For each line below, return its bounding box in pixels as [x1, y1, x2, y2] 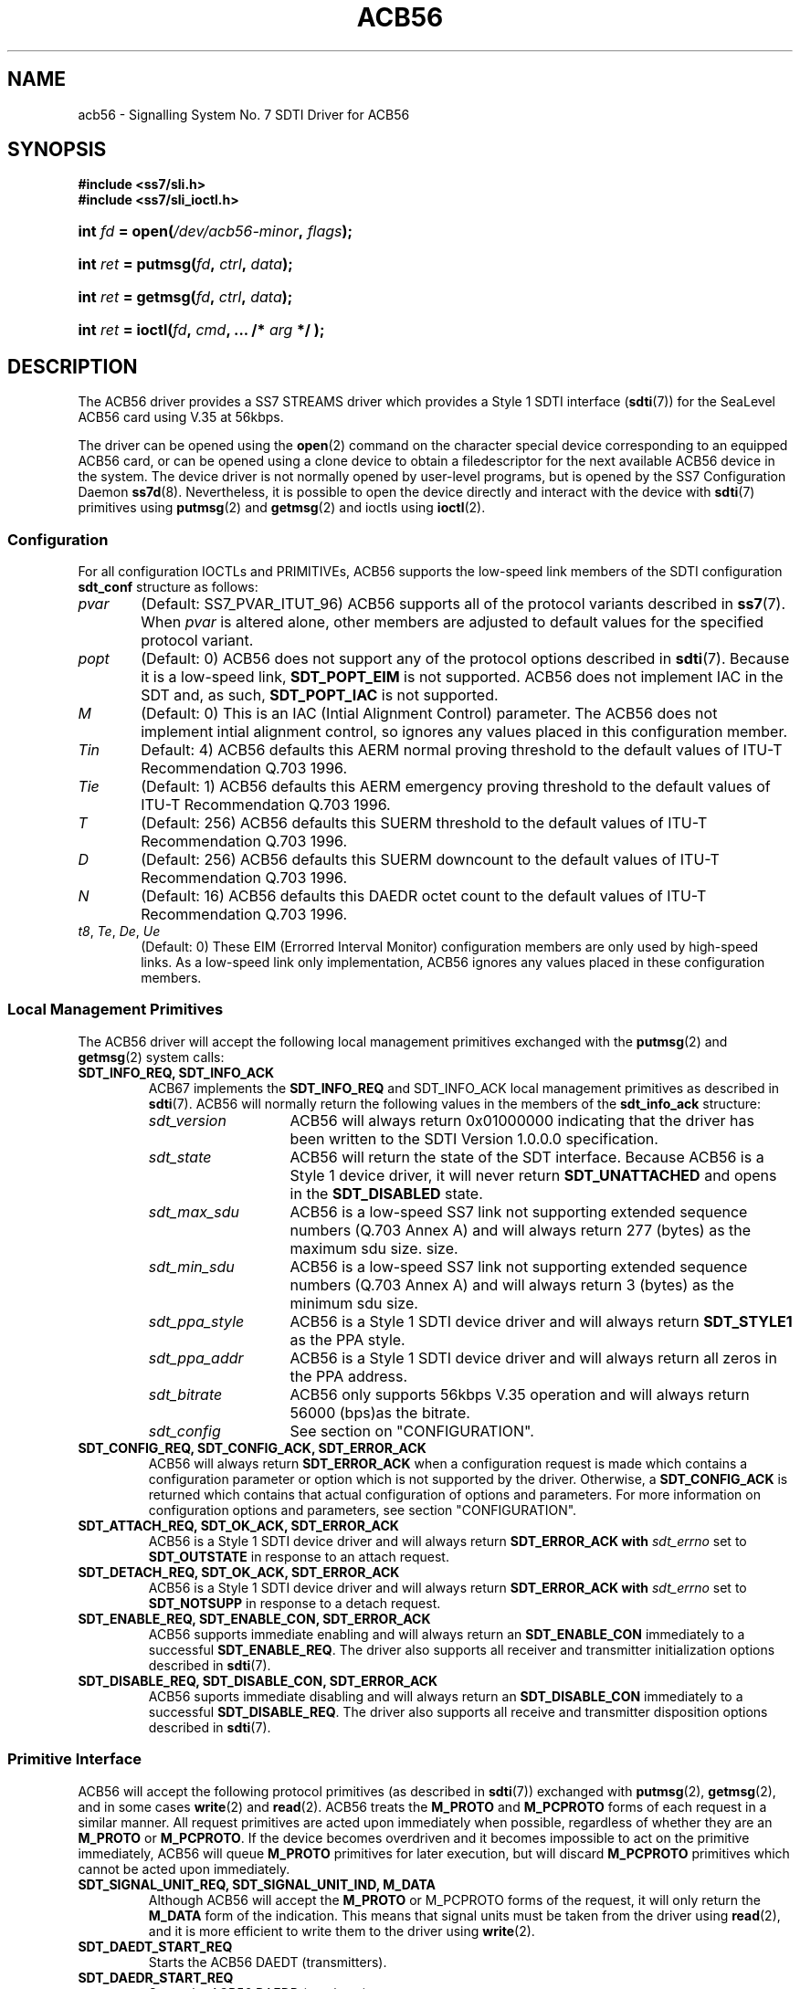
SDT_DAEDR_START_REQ [78, 1969, 234, 1985]
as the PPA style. [289, 1330, 405, 1349]
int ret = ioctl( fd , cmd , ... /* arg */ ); [78, 321, 325, 340]
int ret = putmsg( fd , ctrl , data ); [78, 255, 293, 274]
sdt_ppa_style [148, 1311, 245, 1331]
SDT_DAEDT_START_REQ [78, 1938, 233, 1954]
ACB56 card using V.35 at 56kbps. [78, 409, 284, 426]
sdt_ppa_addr [148, 1348, 244, 1367]
